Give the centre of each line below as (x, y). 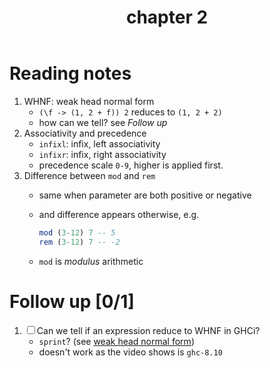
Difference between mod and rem (89, 175)
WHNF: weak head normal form (89, 101)
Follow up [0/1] (72, 301)
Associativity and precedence (85, 133)
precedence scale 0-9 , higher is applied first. (131, 165)
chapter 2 (167, 17)
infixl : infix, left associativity (99, 143)
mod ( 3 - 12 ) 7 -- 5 (77, 232)
